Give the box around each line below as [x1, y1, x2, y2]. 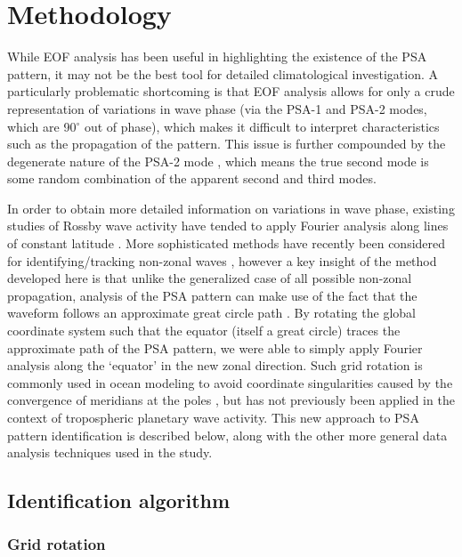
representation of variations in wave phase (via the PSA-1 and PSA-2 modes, [7, 99, 427, 117]
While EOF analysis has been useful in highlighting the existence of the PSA [7, 47, 427, 66]
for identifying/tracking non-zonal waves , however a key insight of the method [7, 251, 437, 270]
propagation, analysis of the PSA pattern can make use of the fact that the [7, 286, 417, 304]
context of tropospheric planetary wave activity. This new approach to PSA [7, 408, 419, 426]
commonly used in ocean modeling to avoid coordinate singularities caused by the [7, 373, 453, 392]
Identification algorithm [7, 487, 231, 514]
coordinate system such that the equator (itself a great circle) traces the [7, 321, 401, 340]
